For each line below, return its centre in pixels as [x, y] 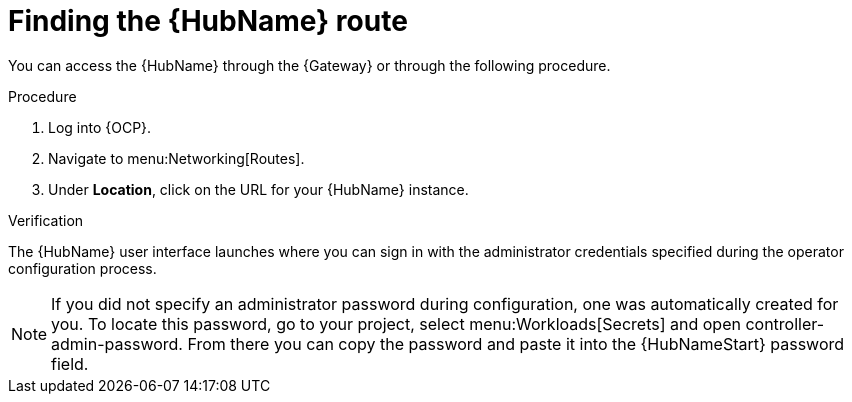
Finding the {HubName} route [208, 21]
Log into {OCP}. [100, 127]
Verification [46, 220]
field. [70, 363]
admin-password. [117, 343]
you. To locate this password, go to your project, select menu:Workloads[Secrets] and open [396, 323]
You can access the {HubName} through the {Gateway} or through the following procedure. [309, 65]
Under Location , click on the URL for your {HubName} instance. [258, 189]
